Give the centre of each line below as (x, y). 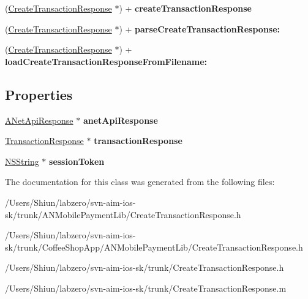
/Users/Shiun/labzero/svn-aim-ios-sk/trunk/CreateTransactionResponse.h (145, 267)
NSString (22, 161)
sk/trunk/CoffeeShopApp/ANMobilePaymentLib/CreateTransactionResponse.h (154, 247)
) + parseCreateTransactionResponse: (200, 28)
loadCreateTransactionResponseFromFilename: (106, 61)
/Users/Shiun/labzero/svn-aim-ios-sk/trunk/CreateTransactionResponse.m (146, 288)
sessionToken (77, 161)
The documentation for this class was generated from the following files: (140, 182)
